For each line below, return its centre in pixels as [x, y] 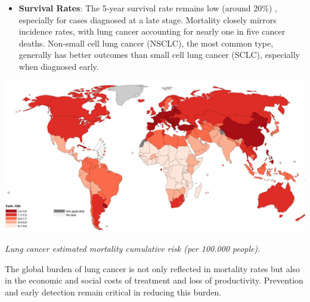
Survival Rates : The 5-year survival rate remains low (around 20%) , [148, 8]
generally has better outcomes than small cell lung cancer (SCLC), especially [159, 55]
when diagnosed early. [59, 66]
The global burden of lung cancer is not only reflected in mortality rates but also [153, 268]
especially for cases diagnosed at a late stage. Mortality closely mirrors [148, 19]
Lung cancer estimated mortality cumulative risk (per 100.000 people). [133, 249]
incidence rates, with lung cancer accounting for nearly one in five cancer [152, 31]
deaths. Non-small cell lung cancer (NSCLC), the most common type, [146, 43]
